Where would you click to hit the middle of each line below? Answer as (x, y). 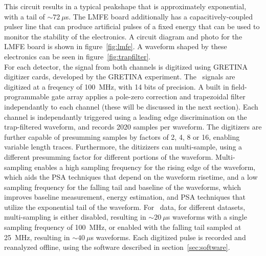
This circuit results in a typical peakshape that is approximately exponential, (125, 6)
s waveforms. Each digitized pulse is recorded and (168, 237)
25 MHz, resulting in (37, 237)
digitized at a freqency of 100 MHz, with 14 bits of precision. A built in (117, 86)
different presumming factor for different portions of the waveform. (109, 156)
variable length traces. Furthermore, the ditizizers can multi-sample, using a (123, 147)
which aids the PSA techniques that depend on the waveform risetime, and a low (131, 177)
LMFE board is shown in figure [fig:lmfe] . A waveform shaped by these (116, 46)
